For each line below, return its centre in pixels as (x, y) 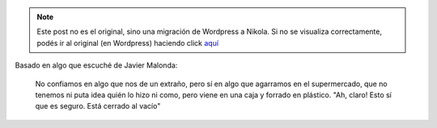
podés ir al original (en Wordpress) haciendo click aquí (127, 43)
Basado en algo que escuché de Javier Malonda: (96, 65)
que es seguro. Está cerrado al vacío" (98, 106)
